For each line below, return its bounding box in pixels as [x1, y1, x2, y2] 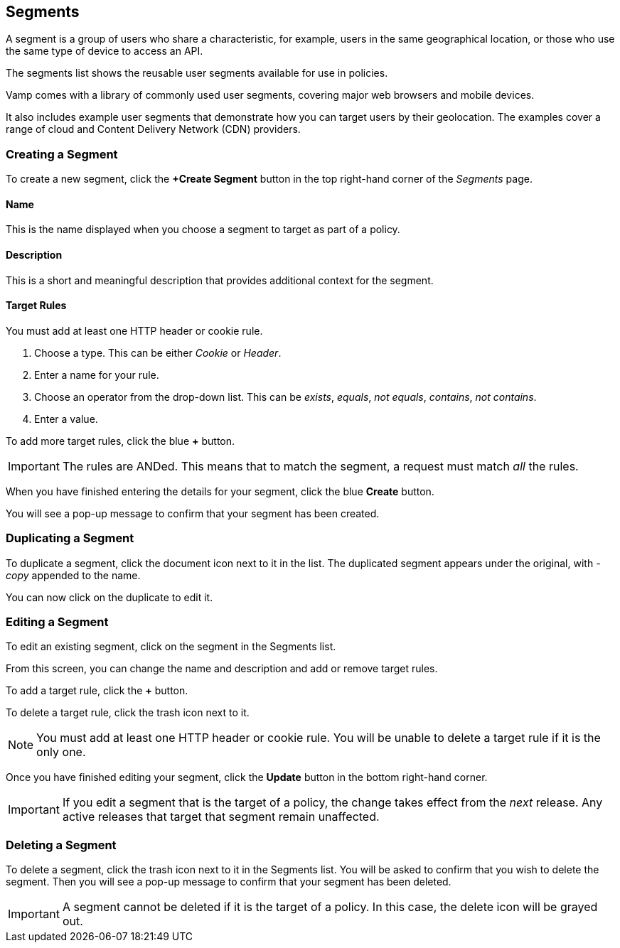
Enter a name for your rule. [34, 368, 159, 381]
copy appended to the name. [6, 569, 141, 581]
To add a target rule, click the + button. [6, 684, 188, 697]
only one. [36, 745, 86, 760]
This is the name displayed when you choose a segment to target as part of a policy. [6, 223, 400, 236]
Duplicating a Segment [6, 531, 134, 546]
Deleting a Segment [6, 837, 117, 852]
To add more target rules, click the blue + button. [6, 434, 235, 447]
